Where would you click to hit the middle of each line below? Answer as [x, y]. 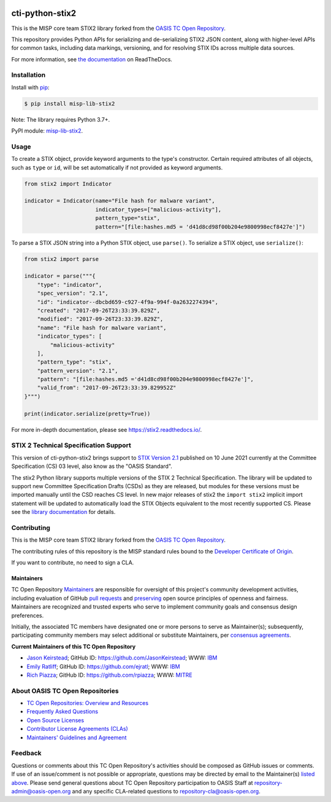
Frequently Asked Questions [62, 712]
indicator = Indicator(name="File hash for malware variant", [120, 201]
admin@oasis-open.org [41, 791]
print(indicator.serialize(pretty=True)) [87, 414]
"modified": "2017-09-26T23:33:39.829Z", [100, 319]
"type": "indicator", [70, 285]
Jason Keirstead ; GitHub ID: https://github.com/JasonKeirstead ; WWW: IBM [122, 658]
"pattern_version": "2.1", [78, 371]
